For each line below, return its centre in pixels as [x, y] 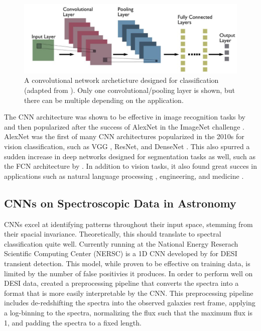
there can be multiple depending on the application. [104, 100]
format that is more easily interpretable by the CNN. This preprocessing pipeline [129, 293]
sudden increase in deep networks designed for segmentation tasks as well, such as [130, 156]
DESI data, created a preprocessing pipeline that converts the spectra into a [121, 283]
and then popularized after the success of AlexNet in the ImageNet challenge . [124, 126]
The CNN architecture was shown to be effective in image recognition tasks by [125, 117]
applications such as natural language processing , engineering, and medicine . [124, 176]
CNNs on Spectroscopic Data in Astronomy [120, 203]
